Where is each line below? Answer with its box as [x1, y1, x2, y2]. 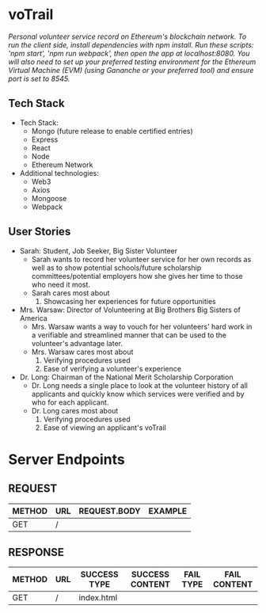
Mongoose [31, 193, 67, 203]
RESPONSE [8, 545, 65, 559]
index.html [78, 592, 118, 603]
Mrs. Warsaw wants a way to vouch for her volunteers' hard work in [31, 322, 253, 331]
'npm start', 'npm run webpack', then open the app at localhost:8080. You [8, 48, 250, 58]
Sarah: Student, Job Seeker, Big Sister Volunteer [19, 246, 178, 255]
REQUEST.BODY [78, 505, 141, 516]
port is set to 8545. [8, 74, 70, 83]
